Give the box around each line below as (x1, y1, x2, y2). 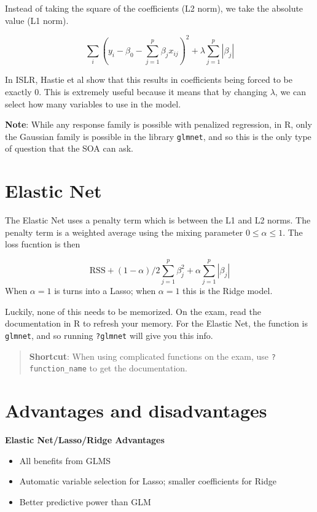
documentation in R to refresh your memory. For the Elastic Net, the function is (5, 317, 308, 330)
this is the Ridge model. (182, 284, 273, 297)
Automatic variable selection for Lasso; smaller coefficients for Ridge (19, 475, 276, 487)
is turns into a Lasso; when (54, 284, 156, 297)
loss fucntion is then (5, 238, 80, 250)
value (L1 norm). (5, 14, 69, 26)
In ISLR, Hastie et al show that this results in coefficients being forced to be (5, 73, 292, 86)
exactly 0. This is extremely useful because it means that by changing (5, 85, 267, 98)
